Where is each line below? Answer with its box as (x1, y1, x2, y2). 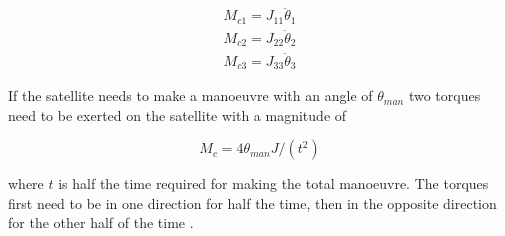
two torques (408, 85, 481, 106)
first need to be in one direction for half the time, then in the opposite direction (8, 192, 497, 213)
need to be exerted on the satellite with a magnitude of (8, 104, 347, 125)
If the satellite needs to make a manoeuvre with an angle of (8, 85, 373, 106)
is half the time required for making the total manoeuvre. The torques (58, 173, 489, 194)
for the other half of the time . (8, 212, 194, 233)
